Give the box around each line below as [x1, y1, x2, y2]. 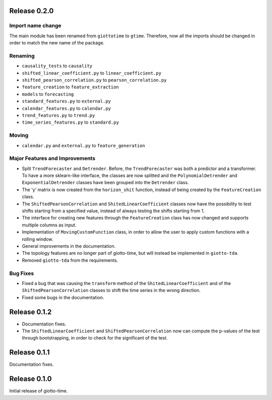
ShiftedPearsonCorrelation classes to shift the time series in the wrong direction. [22, 288, 201, 294]
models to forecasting [22, 91, 74, 97]
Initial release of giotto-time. [9, 388, 68, 394]
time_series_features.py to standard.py [22, 119, 119, 126]
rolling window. [22, 236, 53, 242]
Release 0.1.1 [9, 348, 50, 357]
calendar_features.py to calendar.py [22, 105, 111, 111]
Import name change [9, 22, 61, 29]
